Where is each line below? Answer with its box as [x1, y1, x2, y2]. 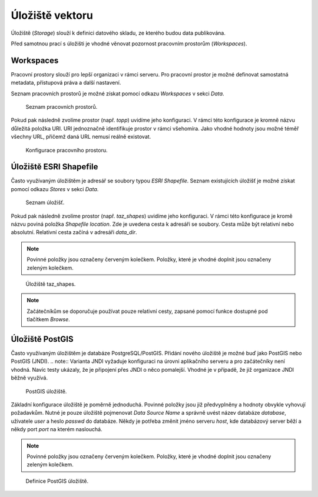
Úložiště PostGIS [11, 334, 74, 344]
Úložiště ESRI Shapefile [11, 162, 98, 172]
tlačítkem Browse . [26, 316, 70, 323]
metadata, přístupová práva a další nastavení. [11, 79, 121, 86]
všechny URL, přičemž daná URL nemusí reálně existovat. [11, 133, 151, 141]
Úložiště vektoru [11, 9, 94, 22]
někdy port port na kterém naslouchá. [11, 426, 102, 433]
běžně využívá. [11, 374, 48, 382]
